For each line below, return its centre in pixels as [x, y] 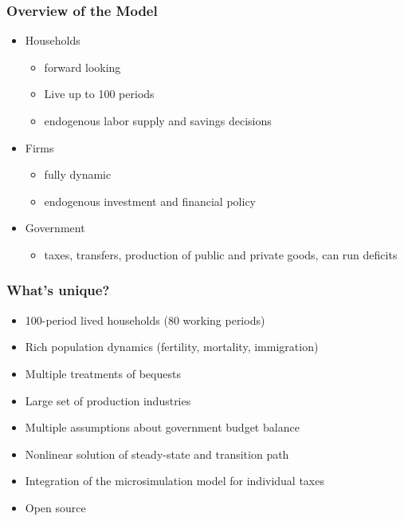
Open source [55, 507]
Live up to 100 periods [99, 94]
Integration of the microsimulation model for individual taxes [175, 481]
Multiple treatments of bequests [103, 373]
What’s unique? [58, 290]
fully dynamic [78, 174]
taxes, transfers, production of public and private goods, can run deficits [221, 254]
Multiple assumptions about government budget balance [162, 427]
